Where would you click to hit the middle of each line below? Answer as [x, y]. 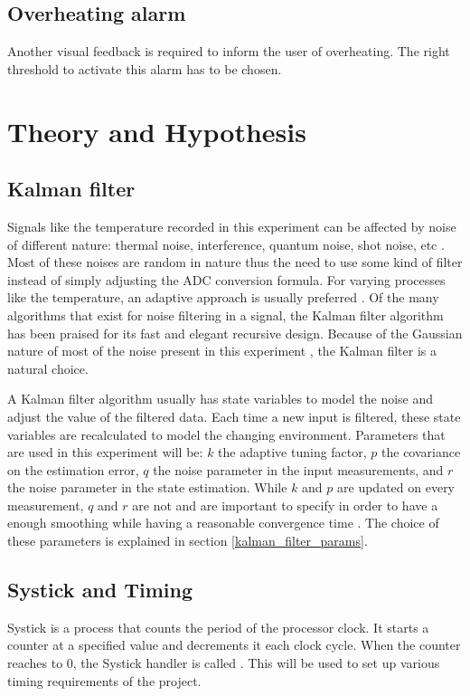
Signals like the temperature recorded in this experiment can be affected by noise [232, 226]
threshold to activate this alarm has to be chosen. [145, 68]
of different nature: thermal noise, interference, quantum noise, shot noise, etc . [226, 244]
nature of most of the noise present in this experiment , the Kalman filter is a [222, 351]
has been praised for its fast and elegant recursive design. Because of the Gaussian [235, 333]
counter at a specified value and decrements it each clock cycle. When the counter [234, 645]
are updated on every [396, 487]
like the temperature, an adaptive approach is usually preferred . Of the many [223, 297]
